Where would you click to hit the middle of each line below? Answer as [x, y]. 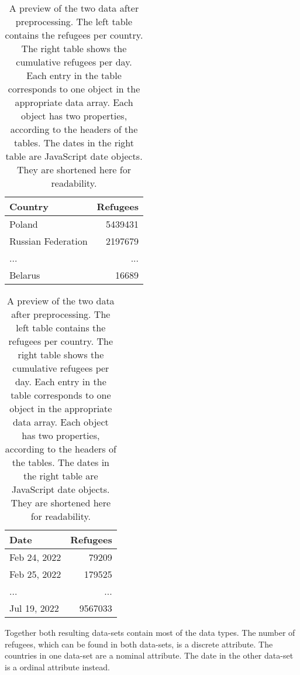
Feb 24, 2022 [35, 557]
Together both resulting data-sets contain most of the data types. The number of [150, 632]
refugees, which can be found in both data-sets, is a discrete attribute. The [139, 644]
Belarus [25, 275]
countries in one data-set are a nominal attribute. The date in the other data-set [149, 655]
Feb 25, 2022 [35, 574]
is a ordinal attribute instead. [57, 667]
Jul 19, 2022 [34, 608]
